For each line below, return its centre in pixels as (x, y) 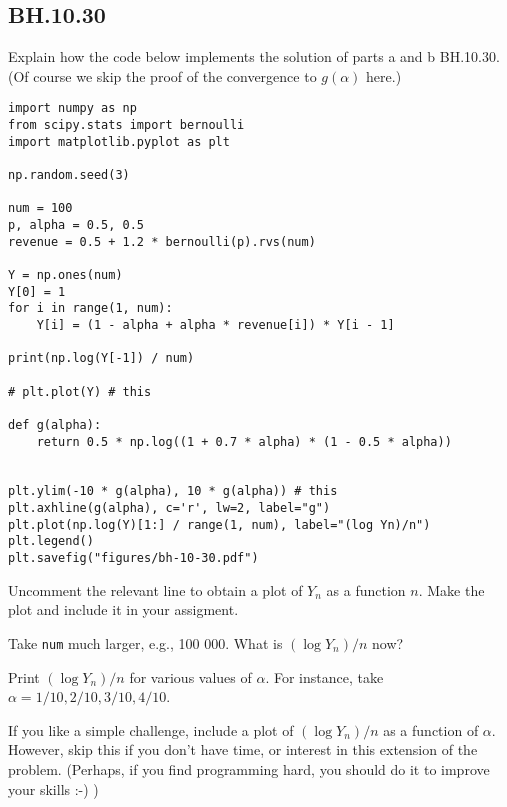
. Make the (451, 589)
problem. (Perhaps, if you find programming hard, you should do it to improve (249, 768)
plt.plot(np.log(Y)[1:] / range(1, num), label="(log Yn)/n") (219, 524)
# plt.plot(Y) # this (80, 391)
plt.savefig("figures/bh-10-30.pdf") (133, 558)
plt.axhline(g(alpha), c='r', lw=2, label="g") (169, 508)
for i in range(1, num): (90, 308)
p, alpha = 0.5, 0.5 (76, 224)
